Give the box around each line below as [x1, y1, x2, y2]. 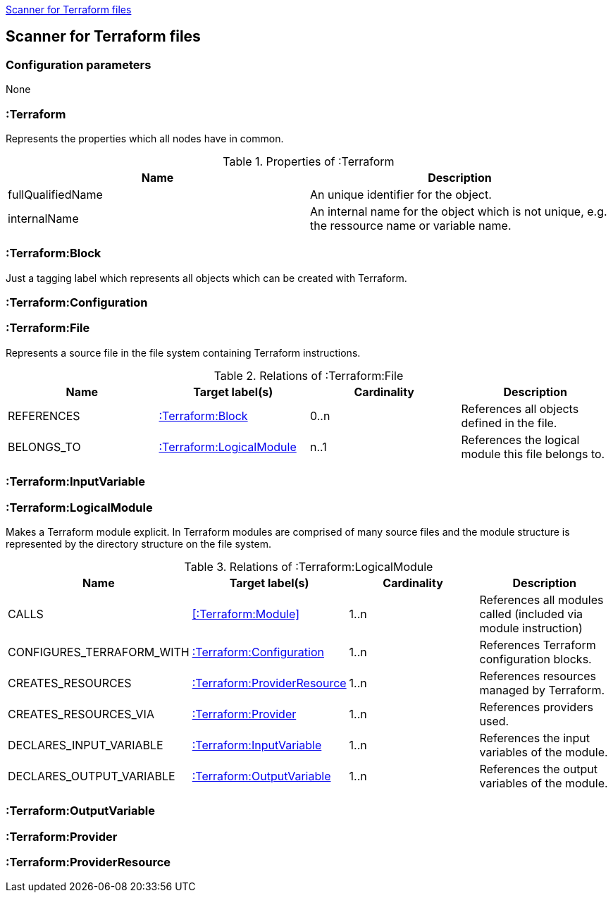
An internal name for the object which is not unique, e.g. [310, 204, 607, 219]
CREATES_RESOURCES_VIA [8, 706, 154, 721]
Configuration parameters [6, 57, 151, 72]
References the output [479, 761, 597, 776]
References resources [479, 668, 596, 683]
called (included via [479, 606, 583, 621]
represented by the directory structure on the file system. [6, 537, 271, 550]
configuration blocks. [479, 651, 592, 666]
